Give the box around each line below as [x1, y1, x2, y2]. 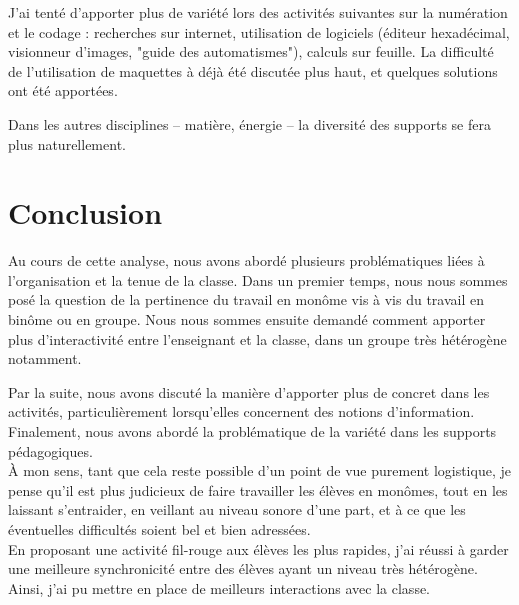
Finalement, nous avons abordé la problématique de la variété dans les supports [8, 421, 497, 442]
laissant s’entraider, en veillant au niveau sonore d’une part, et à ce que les [8, 499, 466, 520]
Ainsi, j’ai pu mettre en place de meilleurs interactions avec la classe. [8, 577, 431, 598]
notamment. [8, 348, 82, 369]
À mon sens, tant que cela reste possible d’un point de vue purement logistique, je [8, 460, 511, 481]
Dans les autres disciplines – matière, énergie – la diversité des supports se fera [8, 113, 491, 134]
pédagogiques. [8, 440, 93, 461]
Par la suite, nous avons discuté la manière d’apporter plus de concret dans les [8, 381, 490, 402]
